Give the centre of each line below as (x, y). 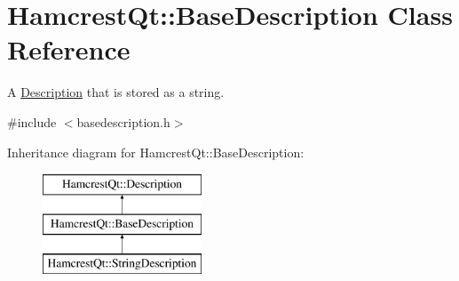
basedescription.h (123, 121)
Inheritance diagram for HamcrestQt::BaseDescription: (156, 152)
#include (32, 121)
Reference (69, 49)
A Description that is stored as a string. (116, 92)
